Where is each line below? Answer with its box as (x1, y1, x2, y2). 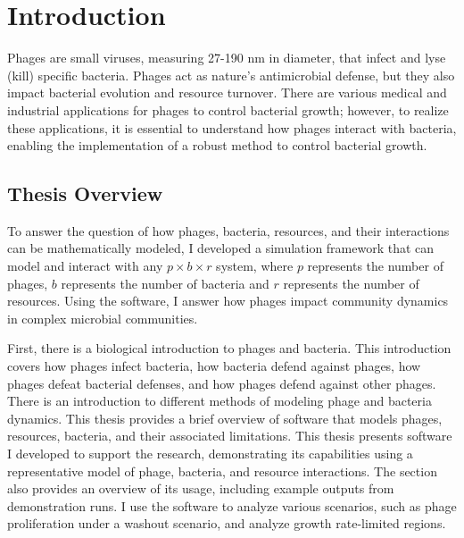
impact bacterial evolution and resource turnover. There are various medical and (7, 83, 447, 102)
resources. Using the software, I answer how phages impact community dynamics (7, 291, 449, 310)
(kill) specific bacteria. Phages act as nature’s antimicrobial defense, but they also (7, 65, 455, 84)
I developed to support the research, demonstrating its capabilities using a (7, 444, 413, 463)
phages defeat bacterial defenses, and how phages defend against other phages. (7, 374, 436, 392)
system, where (216, 256, 294, 275)
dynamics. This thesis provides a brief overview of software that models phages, (7, 408, 443, 427)
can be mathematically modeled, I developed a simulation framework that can (7, 239, 435, 257)
